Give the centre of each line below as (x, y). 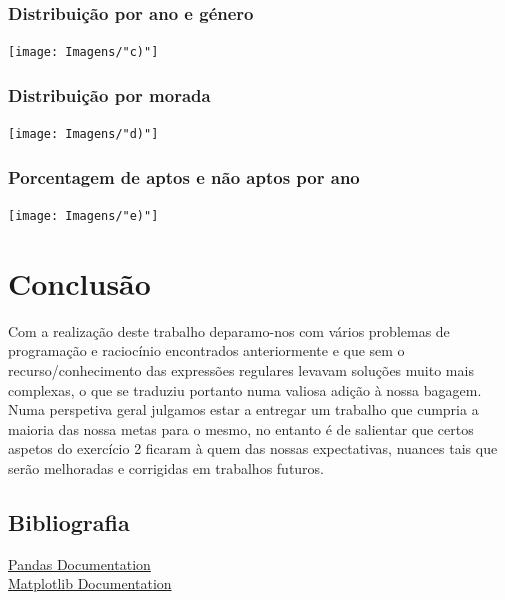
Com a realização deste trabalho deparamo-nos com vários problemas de (229, 330)
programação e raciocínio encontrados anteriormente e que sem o (206, 350)
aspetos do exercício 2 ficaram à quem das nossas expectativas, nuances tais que (253, 448)
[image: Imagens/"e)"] (83, 215)
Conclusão (79, 282)
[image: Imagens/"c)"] (83, 52)
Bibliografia (69, 521)
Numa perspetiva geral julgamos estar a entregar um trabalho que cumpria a (243, 409)
